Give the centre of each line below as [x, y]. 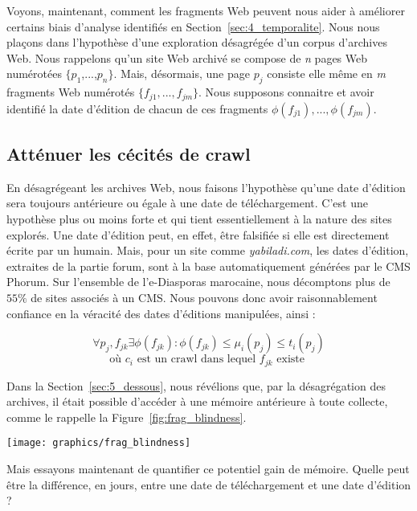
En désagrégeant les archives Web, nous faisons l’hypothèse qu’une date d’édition [206, 187]
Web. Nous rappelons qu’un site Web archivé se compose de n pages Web [187, 57]
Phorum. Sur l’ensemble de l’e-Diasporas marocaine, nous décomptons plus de [198, 282]
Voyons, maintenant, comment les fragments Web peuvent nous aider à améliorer [206, 10]
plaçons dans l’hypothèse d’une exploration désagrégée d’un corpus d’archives [197, 42]
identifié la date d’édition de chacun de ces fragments [137, 108]
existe [291, 360]
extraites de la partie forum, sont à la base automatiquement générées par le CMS [208, 266]
